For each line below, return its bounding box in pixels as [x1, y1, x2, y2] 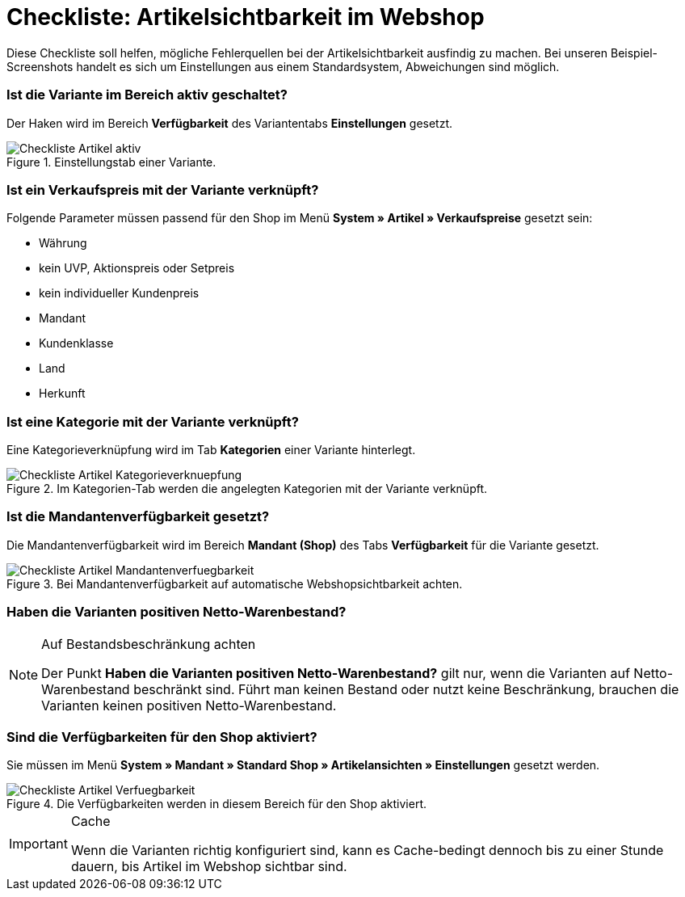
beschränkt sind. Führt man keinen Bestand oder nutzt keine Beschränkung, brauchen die [133, 680, 679, 697]
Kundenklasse [39, 336, 114, 351]
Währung [39, 236, 87, 251]
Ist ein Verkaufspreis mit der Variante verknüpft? [6, 181, 319, 198]
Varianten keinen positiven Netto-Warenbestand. [41, 697, 337, 714]
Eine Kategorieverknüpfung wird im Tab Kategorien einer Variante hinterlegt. [6, 443, 416, 457]
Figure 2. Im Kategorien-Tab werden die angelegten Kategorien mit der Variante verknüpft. [6, 482, 488, 495]
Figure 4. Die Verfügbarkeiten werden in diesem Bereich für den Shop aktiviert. [6, 797, 427, 811]
